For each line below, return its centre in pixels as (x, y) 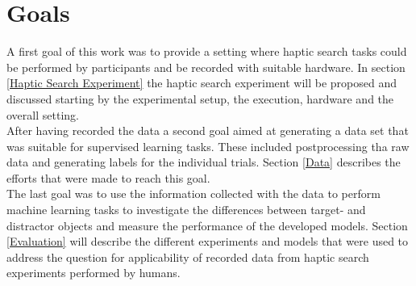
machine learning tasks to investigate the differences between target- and (186, 210)
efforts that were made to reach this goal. (108, 177)
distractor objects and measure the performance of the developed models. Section (207, 225)
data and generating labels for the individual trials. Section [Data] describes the (204, 162)
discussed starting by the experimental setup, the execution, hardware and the (200, 98)
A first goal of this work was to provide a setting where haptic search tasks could (207, 51)
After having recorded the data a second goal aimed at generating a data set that (208, 130)
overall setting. (43, 114)
